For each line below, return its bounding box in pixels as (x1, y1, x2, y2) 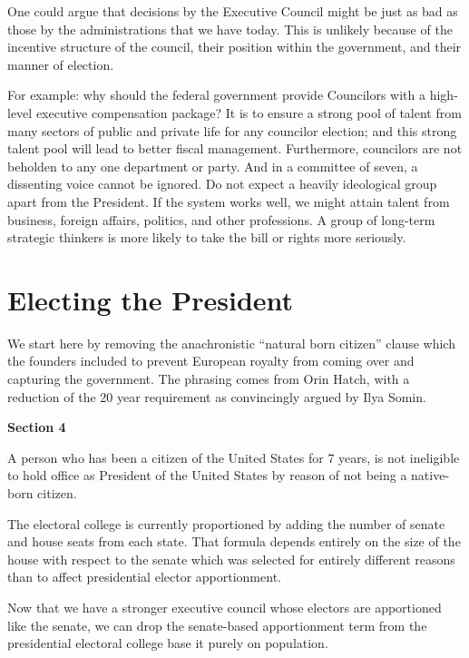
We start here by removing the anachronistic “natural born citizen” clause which (7, 333, 455, 352)
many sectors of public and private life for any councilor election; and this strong (7, 121, 457, 140)
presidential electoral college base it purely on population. (7, 633, 328, 653)
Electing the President (7, 280, 294, 318)
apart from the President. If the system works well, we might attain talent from (7, 192, 450, 211)
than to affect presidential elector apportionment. (7, 567, 281, 586)
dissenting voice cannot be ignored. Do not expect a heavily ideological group (7, 174, 437, 193)
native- (411, 466, 450, 485)
